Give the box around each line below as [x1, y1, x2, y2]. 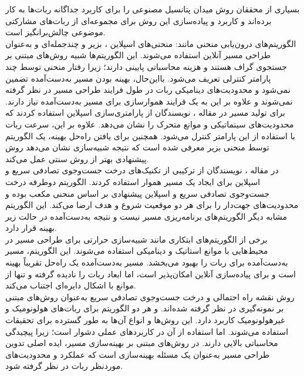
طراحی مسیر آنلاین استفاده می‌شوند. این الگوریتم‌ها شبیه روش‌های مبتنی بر [5, 49, 271, 61]
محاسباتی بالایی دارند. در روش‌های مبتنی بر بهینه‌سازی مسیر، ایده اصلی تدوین [5, 337, 278, 349]
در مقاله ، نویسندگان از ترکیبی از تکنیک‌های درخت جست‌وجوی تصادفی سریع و [5, 164, 279, 176]
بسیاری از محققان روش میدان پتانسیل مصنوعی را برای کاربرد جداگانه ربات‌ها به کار [5, 3, 300, 15]
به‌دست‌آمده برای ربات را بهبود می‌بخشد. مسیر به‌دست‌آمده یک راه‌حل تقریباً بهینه [5, 256, 288, 268]
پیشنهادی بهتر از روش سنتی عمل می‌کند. [5, 152, 149, 164]
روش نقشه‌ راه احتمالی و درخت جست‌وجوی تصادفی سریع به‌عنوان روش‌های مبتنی [5, 290, 295, 303]
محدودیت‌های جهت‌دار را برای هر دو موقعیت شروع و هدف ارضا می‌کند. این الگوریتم [5, 199, 299, 211]
